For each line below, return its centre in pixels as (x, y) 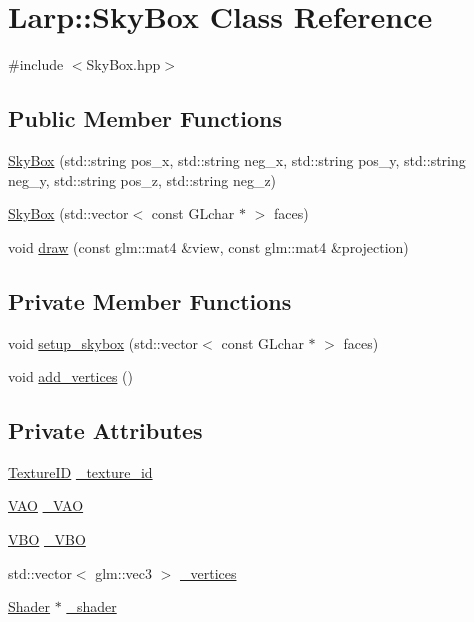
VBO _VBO (47, 539)
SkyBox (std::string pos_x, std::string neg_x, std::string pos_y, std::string (237, 159)
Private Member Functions (150, 300)
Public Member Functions (145, 118)
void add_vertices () (70, 376)
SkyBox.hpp (123, 64)
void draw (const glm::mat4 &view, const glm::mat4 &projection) (208, 246)
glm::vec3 (123, 572)
